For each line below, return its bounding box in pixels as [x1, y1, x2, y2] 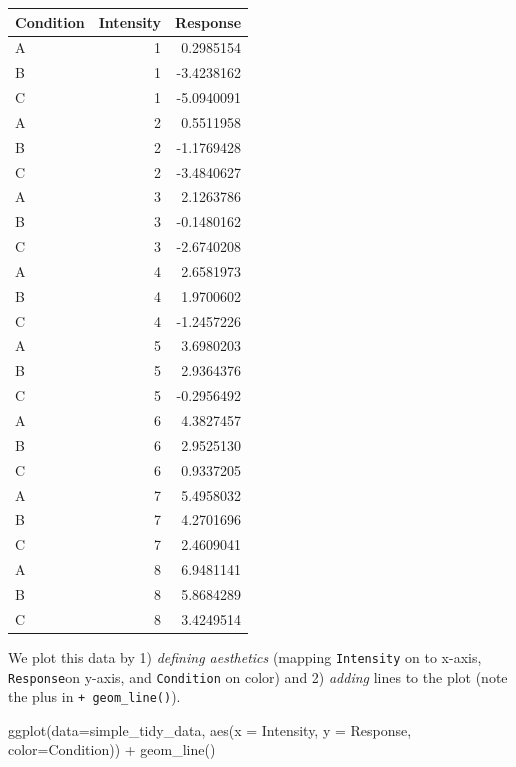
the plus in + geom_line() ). [8, 686, 181, 707]
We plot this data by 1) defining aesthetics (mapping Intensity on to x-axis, [8, 646, 482, 667]
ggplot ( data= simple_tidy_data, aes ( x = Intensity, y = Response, [8, 719, 412, 740]
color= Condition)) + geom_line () [8, 739, 216, 760]
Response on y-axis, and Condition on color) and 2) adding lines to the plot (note [8, 666, 508, 687]
